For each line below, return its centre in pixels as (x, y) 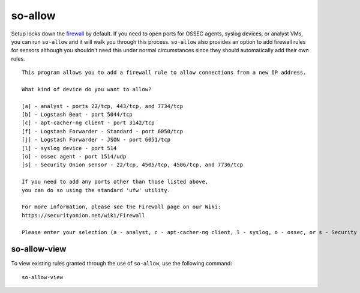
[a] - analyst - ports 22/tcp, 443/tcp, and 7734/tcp (102, 106)
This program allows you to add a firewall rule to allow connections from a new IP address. (164, 73)
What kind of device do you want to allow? (87, 89)
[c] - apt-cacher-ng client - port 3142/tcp (88, 123)
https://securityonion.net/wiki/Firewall (83, 215)
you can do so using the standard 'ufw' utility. (96, 190)
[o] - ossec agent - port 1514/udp (74, 157)
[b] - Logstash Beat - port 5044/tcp (77, 115)
